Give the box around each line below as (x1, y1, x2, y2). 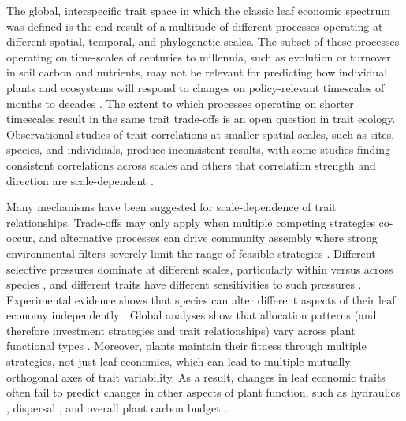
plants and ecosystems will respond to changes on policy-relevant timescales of (6, 79, 385, 95)
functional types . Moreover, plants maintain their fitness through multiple (6, 337, 367, 354)
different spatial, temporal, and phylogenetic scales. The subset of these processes (6, 33, 400, 50)
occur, (6, 229, 35, 246)
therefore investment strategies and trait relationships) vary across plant (6, 322, 356, 338)
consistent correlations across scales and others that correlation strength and (6, 156, 376, 173)
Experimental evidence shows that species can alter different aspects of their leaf (6, 291, 396, 307)
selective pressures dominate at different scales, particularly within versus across (6, 260, 393, 277)
